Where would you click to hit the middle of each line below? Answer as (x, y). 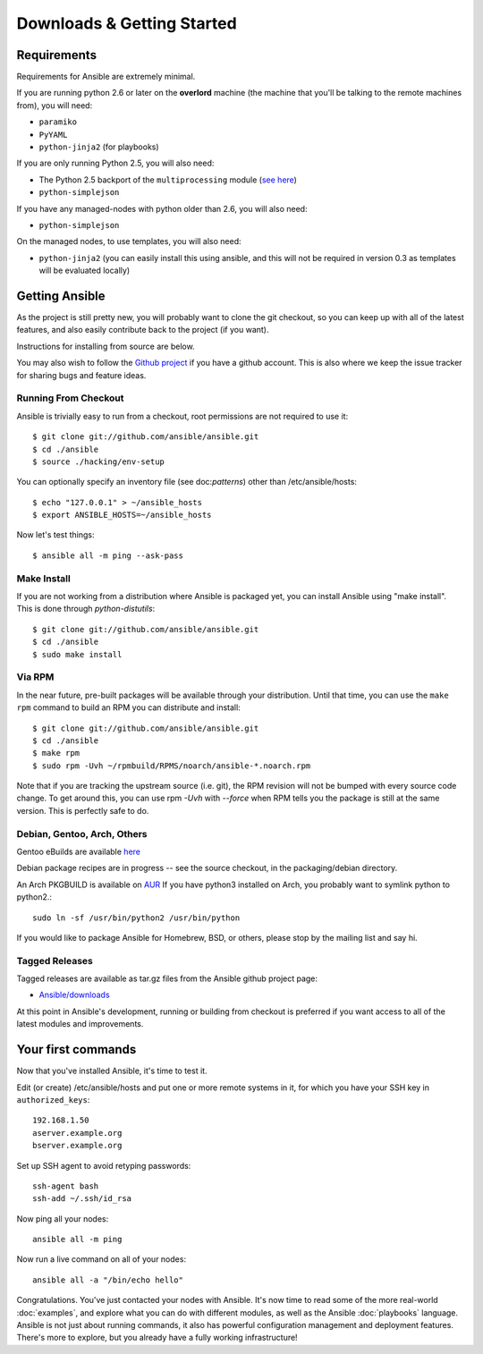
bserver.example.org (77, 1146)
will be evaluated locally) (85, 271)
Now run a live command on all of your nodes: (102, 1259)
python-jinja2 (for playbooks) (99, 147)
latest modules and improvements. (80, 1024)
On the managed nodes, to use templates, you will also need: (129, 241)
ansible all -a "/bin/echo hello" (108, 1280)
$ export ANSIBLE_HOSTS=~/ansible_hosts (122, 515)
